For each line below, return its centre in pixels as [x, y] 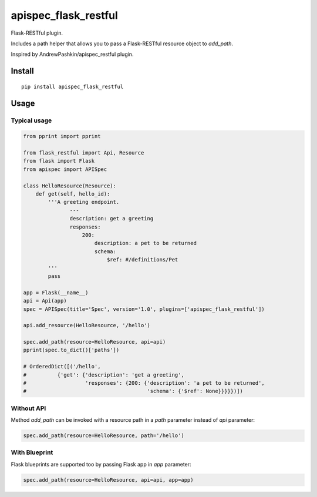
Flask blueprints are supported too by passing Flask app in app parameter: [101, 464]
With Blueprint [32, 452]
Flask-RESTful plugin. [37, 33]
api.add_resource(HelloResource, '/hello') [87, 325]
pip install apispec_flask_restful [72, 86]
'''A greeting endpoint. [84, 202]
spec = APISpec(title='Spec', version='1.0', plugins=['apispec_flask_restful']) [144, 309]
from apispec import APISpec [65, 169]
